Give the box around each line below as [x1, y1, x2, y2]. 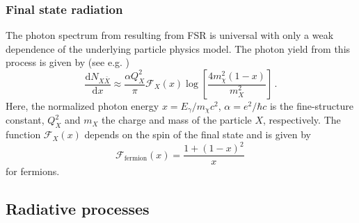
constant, [6, 113, 45, 127]
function [6, 127, 41, 142]
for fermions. [6, 164, 60, 179]
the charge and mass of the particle [102, 113, 252, 127]
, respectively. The [263, 113, 341, 127]
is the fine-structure [269, 99, 353, 113]
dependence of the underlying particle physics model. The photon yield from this [6, 41, 351, 56]
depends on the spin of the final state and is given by [84, 127, 311, 142]
